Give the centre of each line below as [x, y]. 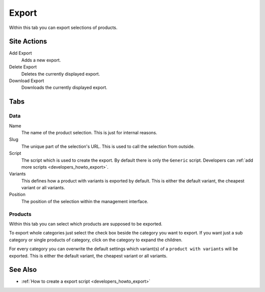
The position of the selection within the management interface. [85, 201]
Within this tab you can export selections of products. [63, 28]
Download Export [26, 81]
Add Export [20, 53]
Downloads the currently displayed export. [64, 88]
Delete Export [23, 67]
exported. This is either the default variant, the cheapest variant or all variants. [88, 256]
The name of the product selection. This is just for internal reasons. [89, 132]
